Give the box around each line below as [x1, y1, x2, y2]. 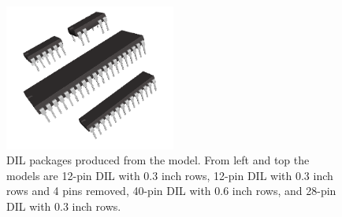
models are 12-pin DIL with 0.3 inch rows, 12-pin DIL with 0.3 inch [6, 167, 333, 183]
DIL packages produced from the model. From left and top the [6, 152, 310, 168]
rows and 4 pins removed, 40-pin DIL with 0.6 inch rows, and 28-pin [6, 182, 336, 199]
